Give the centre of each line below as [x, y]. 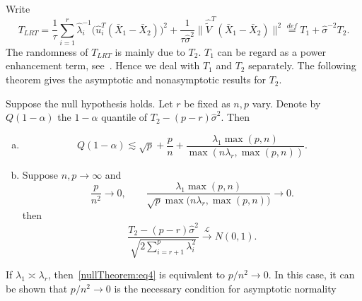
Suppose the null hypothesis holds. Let [89, 103]
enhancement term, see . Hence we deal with [103, 65]
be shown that [37, 288]
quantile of [124, 117]
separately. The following [302, 65]
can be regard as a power [271, 51]
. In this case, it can [311, 275]
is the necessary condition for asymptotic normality [225, 288]
